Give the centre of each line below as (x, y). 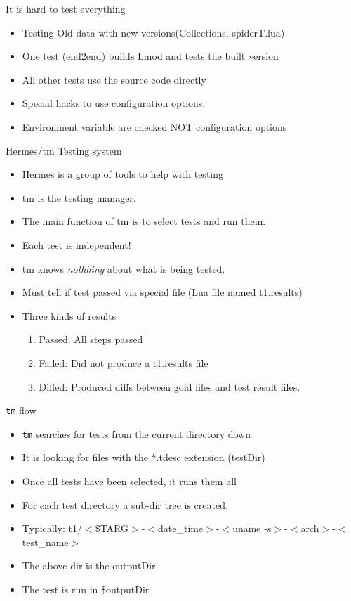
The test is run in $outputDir (86, 589)
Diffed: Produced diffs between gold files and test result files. (170, 386)
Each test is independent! (77, 244)
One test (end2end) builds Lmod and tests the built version (150, 56)
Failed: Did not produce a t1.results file (124, 362)
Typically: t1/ (52, 528)
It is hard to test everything (66, 8)
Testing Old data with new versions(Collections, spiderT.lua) (153, 32)
